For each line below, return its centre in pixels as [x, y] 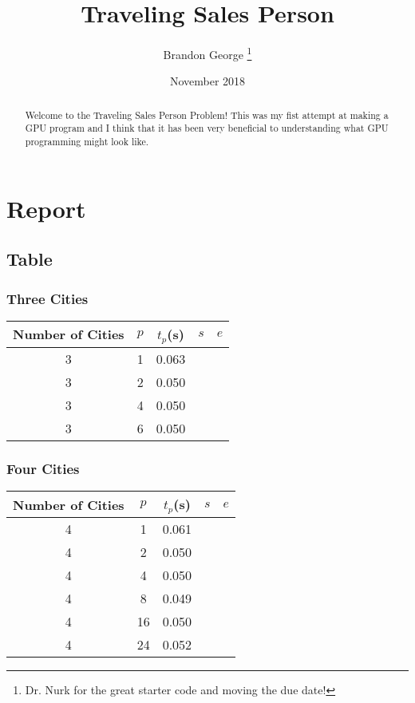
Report [46, 208]
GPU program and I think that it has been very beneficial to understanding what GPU [207, 128]
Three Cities [47, 298]
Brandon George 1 [207, 53]
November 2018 [207, 81]
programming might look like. [87, 142]
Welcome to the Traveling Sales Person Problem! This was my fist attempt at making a [207, 115]
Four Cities [43, 468]
